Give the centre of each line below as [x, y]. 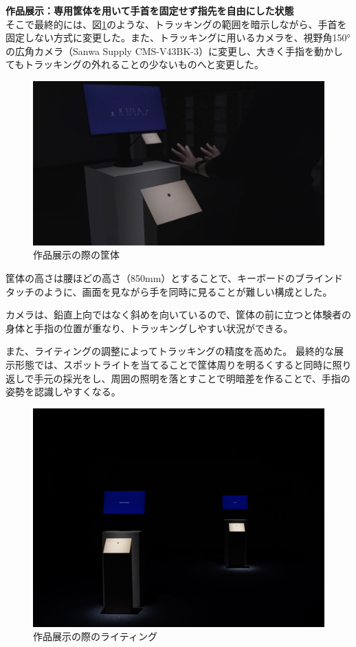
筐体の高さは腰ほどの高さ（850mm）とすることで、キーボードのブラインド [174, 278]
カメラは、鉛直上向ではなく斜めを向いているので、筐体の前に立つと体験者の [179, 315]
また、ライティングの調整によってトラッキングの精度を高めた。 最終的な [170, 351]
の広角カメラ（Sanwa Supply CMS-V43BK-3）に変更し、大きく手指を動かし [174, 51]
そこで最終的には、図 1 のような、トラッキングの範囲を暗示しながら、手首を [176, 24]
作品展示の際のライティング [95, 636]
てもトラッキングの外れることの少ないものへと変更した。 [135, 64]
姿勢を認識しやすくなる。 [63, 392]
